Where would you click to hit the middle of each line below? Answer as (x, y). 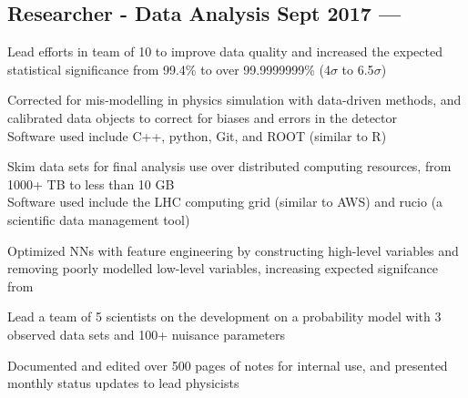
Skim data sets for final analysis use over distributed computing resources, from (229, 166)
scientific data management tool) (99, 219)
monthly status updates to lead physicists (123, 383)
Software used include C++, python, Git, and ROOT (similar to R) (197, 135)
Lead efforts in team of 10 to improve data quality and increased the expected (225, 51)
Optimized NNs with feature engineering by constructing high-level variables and (233, 250)
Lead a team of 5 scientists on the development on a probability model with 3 (224, 316)
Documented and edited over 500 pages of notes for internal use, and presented (228, 365)
